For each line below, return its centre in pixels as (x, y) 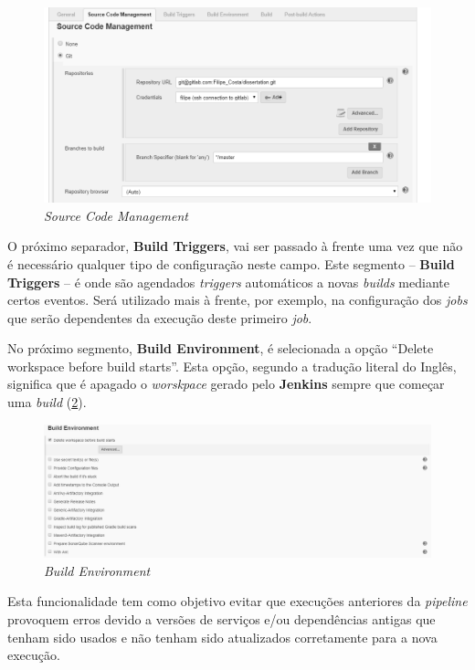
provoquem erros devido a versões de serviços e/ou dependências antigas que (222, 619)
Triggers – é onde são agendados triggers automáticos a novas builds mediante (228, 282)
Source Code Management (116, 215)
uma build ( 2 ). (47, 402)
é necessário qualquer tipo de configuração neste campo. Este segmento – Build (231, 263)
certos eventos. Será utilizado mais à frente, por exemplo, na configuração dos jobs (237, 300)
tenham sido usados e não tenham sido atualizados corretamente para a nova (222, 637)
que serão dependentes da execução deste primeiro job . (160, 317)
